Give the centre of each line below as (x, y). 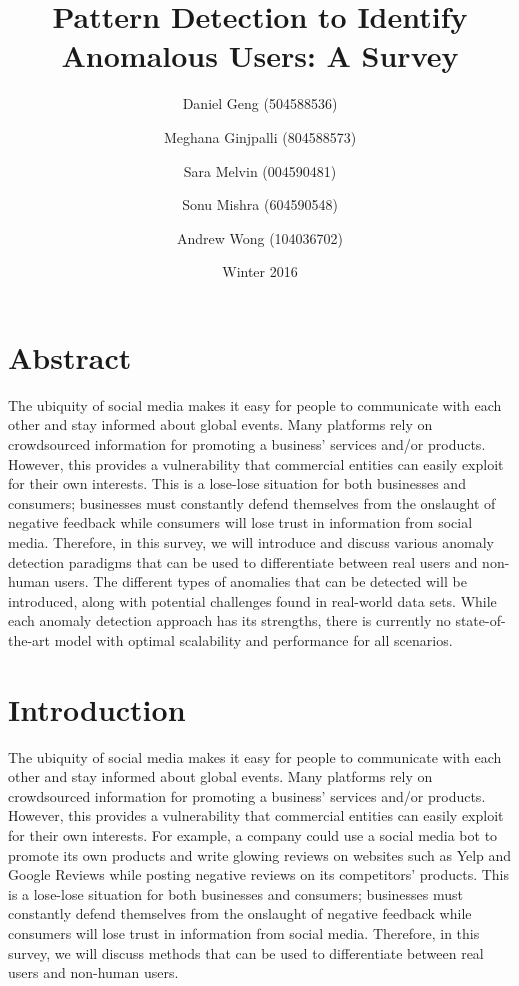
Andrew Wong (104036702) (260, 237)
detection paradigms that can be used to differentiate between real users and (243, 561)
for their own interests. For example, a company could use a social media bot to (253, 835)
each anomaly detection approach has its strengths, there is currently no (229, 620)
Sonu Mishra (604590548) (260, 204)
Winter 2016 (260, 271)
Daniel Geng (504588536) (260, 103)
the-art (29, 639)
